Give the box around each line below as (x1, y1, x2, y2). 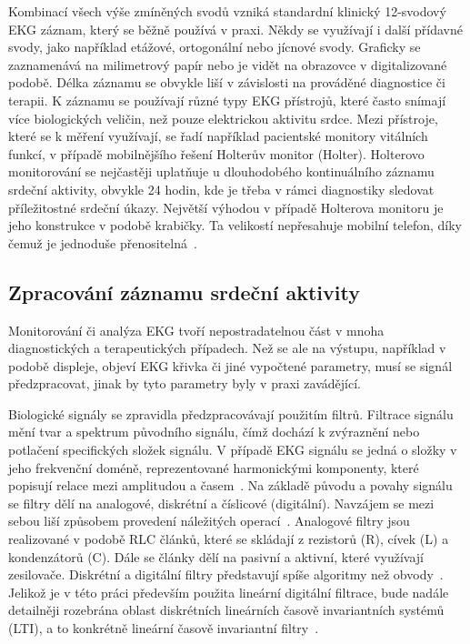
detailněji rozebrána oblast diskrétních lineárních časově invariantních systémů (8, 600, 445, 619)
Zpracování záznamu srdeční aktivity (8, 277, 360, 306)
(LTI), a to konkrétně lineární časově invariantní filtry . (8, 619, 319, 638)
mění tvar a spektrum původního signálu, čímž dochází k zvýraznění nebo (8, 422, 420, 441)
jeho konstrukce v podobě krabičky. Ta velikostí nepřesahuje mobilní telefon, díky (8, 216, 462, 235)
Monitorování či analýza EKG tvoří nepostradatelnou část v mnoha (8, 320, 385, 339)
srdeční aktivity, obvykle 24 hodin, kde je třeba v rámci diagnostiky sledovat (8, 179, 435, 198)
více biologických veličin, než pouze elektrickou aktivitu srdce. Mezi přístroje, (8, 108, 438, 127)
